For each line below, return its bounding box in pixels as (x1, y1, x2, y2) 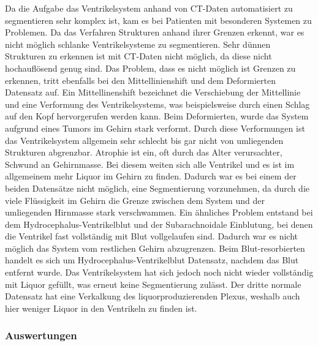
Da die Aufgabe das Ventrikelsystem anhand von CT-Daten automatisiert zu (5, 2, 293, 14)
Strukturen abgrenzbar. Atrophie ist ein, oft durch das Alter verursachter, (5, 146, 282, 159)
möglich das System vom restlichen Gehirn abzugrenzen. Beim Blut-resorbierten (5, 241, 305, 254)
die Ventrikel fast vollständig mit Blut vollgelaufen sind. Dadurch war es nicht (5, 230, 298, 243)
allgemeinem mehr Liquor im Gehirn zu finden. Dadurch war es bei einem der (5, 170, 297, 182)
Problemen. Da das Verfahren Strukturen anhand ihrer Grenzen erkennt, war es (5, 26, 305, 39)
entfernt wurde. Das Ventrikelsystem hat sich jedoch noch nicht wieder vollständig (5, 266, 314, 279)
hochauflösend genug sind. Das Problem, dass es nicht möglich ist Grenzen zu (5, 61, 296, 74)
